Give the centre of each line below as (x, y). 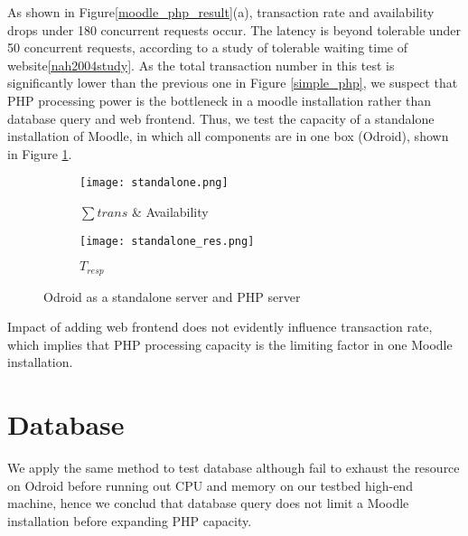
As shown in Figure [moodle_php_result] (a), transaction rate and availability (221, 12)
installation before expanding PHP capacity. (130, 520)
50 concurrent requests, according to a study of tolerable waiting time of (207, 47)
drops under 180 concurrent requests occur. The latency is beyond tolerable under (234, 29)
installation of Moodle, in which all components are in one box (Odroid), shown (228, 136)
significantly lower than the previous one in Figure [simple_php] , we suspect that (233, 83)
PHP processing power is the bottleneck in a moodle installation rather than (220, 100)
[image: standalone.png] (154, 183)
